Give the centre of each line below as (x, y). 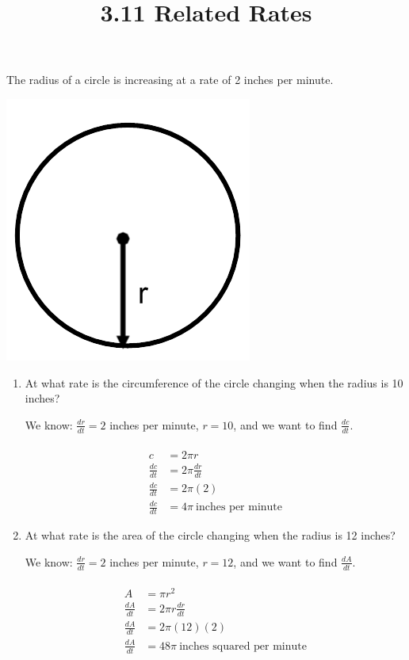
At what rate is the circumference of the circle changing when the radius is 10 (214, 382)
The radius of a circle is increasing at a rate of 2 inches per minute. (170, 80)
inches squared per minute (243, 646)
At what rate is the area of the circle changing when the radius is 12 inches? (210, 535)
